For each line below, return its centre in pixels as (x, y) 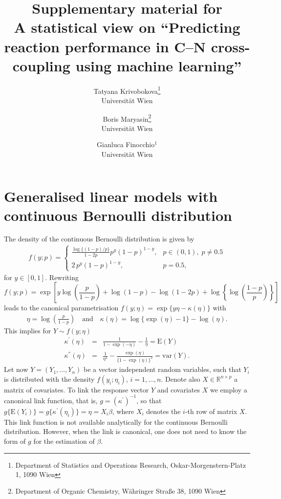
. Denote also (181, 379)
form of (15, 441)
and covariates (179, 389)
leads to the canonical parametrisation (61, 308)
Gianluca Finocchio (126, 144)
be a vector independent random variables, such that (162, 369)
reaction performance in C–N (105, 46)
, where (123, 411)
